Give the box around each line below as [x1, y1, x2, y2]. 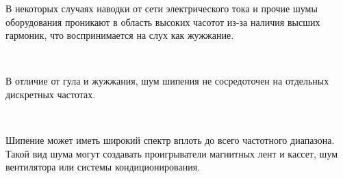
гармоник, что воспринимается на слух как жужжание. [5, 28, 234, 42]
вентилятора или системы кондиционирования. [5, 160, 201, 174]
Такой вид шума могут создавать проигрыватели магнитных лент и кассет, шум [5, 146, 338, 160]
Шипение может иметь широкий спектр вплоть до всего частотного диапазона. [5, 133, 335, 147]
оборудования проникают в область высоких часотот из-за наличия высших [5, 14, 320, 29]
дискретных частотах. [5, 87, 96, 101]
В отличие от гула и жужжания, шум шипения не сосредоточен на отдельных [5, 74, 329, 88]
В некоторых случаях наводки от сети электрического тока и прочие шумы [5, 1, 318, 15]
